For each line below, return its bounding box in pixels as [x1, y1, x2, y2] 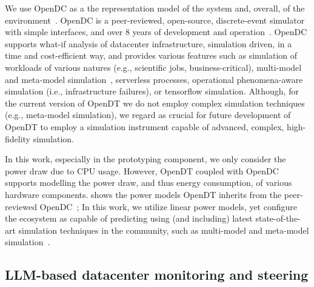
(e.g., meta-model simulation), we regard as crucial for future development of [5, 108, 291, 121]
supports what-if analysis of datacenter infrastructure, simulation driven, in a [5, 37, 292, 50]
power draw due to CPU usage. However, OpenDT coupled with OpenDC [5, 164, 279, 177]
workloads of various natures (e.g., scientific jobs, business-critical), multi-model [5, 61, 302, 73]
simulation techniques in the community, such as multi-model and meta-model [18, 223, 309, 236]
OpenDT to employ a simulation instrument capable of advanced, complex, [5, 120, 284, 133]
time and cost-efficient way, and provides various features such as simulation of [5, 49, 298, 62]
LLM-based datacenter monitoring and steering [5, 265, 309, 284]
